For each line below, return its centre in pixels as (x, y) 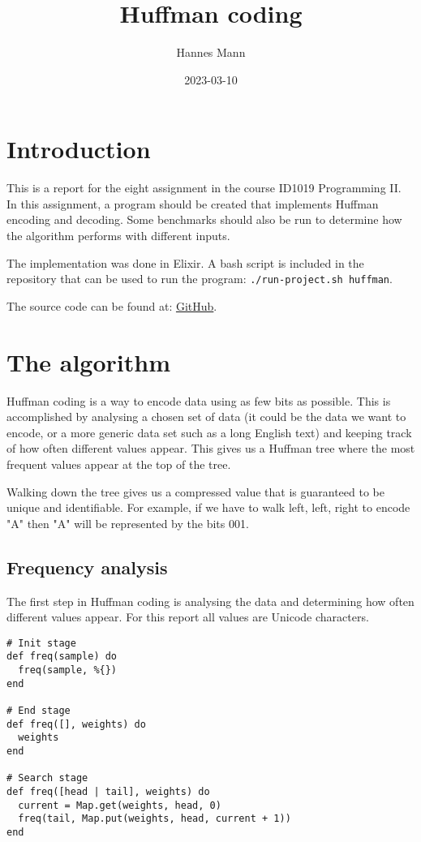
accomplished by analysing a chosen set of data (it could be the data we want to (206, 417)
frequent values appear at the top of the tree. (119, 464)
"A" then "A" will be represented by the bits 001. (128, 523)
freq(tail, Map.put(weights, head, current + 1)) (155, 819)
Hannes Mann (211, 52)
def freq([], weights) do (76, 724)
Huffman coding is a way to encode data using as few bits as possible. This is (199, 400)
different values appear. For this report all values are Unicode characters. (188, 617)
